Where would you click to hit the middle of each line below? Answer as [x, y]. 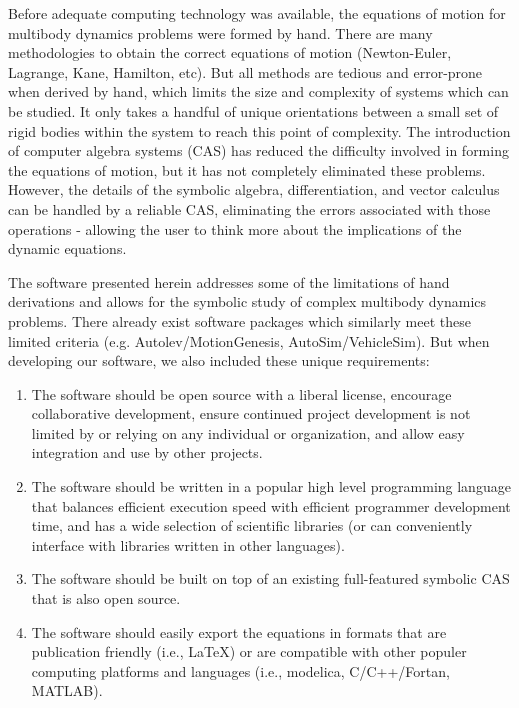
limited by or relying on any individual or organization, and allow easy [248, 432]
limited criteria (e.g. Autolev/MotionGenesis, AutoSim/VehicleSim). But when [249, 340]
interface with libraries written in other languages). [188, 544]
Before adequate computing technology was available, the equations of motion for [257, 13]
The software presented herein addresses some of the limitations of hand [229, 281]
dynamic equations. [67, 248]
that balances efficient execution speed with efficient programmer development [271, 505]
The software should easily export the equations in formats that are [239, 631]
